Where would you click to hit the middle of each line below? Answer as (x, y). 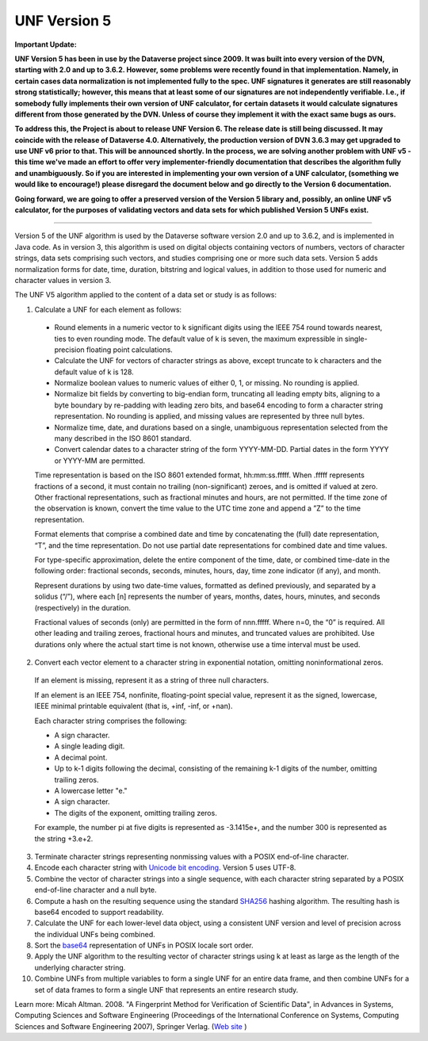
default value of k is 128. (94, 372)
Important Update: (46, 44)
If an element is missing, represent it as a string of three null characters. (152, 680)
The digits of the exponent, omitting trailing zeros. (136, 813)
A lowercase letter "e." (91, 790)
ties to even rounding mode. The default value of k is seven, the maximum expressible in (199, 339)
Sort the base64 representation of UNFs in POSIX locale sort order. (144, 945)
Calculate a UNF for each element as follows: (108, 309)
